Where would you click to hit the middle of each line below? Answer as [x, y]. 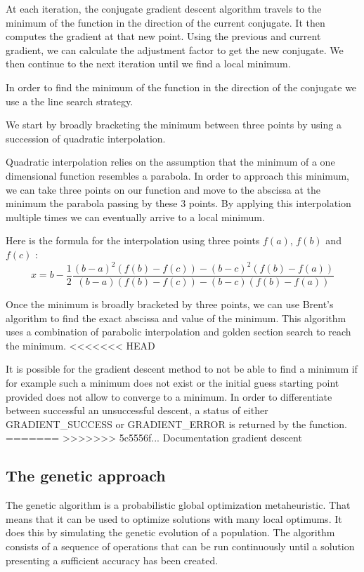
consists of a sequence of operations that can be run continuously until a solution [180, 546]
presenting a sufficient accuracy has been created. [112, 560]
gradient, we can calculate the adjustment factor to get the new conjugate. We [175, 49]
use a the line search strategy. [70, 101]
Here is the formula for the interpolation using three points [133, 240]
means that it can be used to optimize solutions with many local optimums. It [174, 518]
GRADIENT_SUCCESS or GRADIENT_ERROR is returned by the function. [176, 424]
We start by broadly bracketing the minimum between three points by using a [174, 125]
